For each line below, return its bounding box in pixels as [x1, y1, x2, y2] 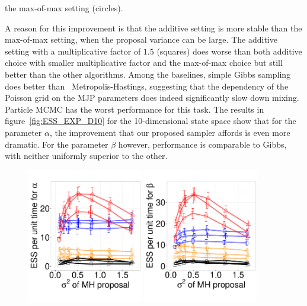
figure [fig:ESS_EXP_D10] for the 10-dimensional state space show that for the [5, 114, 296, 127]
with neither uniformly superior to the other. [5, 149, 168, 162]
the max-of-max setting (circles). [5, 2, 123, 14]
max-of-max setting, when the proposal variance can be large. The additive [5, 33, 277, 46]
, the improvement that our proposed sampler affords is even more [49, 126, 290, 138]
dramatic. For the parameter [5, 138, 108, 150]
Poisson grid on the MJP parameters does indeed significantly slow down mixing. [5, 91, 299, 104]
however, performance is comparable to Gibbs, [118, 138, 287, 150]
